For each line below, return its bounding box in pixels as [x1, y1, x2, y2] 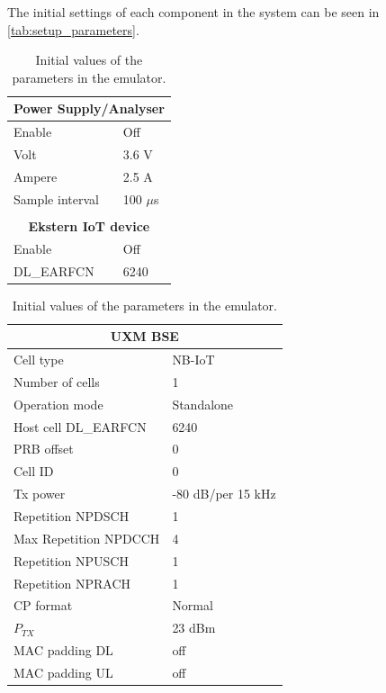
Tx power [13, 484, 66, 503]
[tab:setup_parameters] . [7, 20, 139, 39]
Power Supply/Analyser [13, 99, 165, 118]
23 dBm [172, 618, 216, 637]
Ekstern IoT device [28, 216, 150, 235]
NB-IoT [172, 350, 215, 369]
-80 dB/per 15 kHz [172, 484, 276, 503]
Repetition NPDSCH [13, 506, 130, 525]
